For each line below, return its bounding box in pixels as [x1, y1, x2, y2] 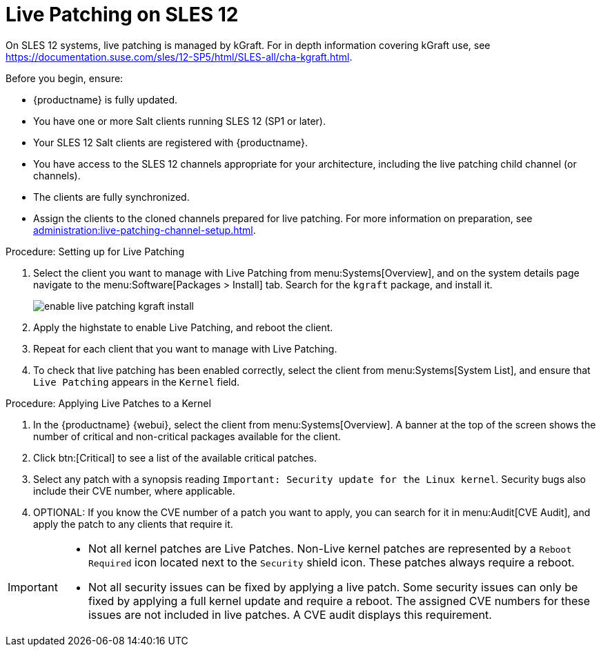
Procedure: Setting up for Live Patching [6, 245, 184, 257]
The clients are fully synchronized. [33, 190, 190, 203]
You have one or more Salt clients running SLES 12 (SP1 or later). [33, 115, 326, 127]
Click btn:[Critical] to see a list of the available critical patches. [33, 451, 317, 464]
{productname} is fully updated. [33, 93, 178, 106]
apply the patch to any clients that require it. [33, 517, 233, 530]
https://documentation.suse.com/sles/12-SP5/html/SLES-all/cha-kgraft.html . [6, 50, 353, 63]
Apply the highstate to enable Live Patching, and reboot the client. [33, 321, 333, 333]
